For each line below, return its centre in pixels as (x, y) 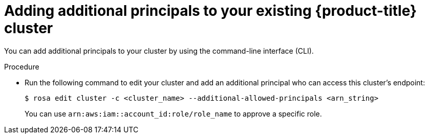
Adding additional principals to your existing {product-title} (211, 11)
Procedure (22, 66)
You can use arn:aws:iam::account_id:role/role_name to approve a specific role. (173, 113)
